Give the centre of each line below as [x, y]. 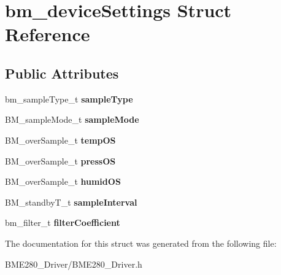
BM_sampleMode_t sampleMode [72, 119]
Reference [48, 34]
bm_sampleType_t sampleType [69, 99]
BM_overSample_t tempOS [60, 140]
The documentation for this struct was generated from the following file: [141, 243]
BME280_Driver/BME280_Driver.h [74, 264]
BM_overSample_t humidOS [63, 181]
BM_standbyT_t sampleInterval [71, 202]
